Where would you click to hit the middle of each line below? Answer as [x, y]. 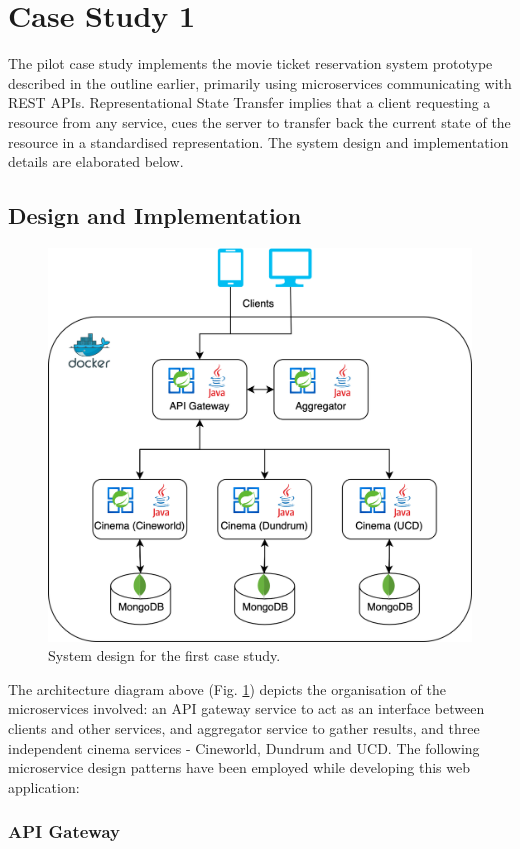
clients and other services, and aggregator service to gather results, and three [244, 728]
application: [44, 786]
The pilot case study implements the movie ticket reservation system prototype [250, 63]
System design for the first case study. [164, 655]
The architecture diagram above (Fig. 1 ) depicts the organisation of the [227, 688]
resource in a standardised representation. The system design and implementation [258, 141]
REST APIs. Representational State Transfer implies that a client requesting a [249, 102]
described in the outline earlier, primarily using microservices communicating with [260, 82]
